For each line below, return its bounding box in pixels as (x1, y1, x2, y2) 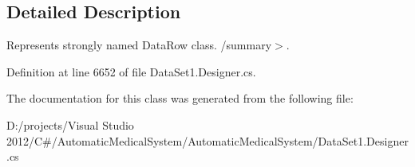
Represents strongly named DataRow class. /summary (6, 37, 272, 53)
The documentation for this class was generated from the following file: (6, 90, 354, 107)
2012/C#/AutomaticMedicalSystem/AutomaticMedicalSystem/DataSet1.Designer (6, 132, 409, 149)
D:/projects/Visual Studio (6, 116, 134, 133)
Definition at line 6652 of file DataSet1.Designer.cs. (6, 63, 256, 80)
